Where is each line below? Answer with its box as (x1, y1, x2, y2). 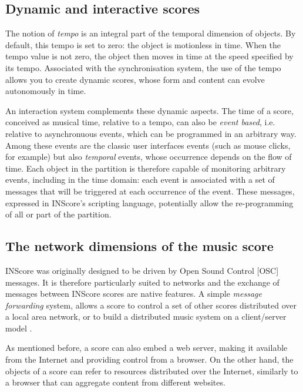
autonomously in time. (5, 85, 86, 97)
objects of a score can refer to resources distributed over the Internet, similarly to (5, 364, 298, 377)
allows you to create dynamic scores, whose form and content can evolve (5, 73, 265, 85)
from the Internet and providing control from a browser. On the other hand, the (5, 353, 294, 366)
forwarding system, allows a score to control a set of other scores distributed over (5, 299, 297, 311)
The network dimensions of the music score (5, 237, 274, 255)
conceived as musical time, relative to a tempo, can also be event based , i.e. (5, 116, 275, 128)
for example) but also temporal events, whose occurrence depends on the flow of (5, 150, 292, 163)
